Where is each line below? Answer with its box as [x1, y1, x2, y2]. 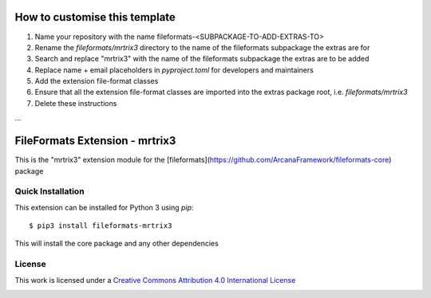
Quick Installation [14, 186, 85, 197]
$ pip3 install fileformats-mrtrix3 [29, 222, 172, 230]
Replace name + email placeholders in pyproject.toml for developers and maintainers [34, 65, 314, 75]
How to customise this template [14, 10, 176, 24]
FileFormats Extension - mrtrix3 [14, 134, 176, 147]
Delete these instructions [34, 98, 117, 108]
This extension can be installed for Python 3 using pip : [14, 202, 194, 212]
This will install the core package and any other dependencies [14, 239, 219, 249]
